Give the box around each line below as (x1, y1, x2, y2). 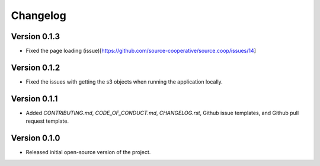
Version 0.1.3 (11, 31, 60, 41)
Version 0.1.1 (11, 94, 58, 104)
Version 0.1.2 (11, 62, 60, 72)
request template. (25, 117, 69, 124)
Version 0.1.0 (11, 133, 60, 143)
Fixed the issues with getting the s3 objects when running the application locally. (25, 78, 223, 85)
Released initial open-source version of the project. (25, 149, 151, 156)
